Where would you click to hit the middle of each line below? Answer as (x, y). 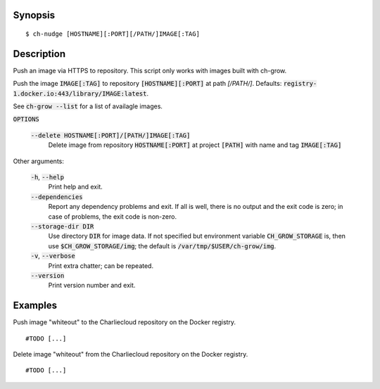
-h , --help (47, 177)
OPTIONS (26, 119)
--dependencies (57, 197)
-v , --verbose (53, 256)
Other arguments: (39, 161)
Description (39, 54)
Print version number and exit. (92, 286)
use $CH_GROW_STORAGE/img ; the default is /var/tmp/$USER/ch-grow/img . (162, 245)
